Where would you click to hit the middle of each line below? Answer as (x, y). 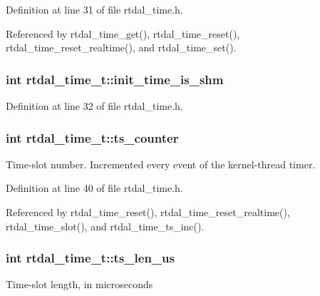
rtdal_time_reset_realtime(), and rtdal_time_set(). (121, 47)
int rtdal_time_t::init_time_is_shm (115, 79)
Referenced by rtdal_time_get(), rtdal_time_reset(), (123, 33)
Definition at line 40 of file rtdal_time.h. (94, 188)
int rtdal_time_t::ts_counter (92, 137)
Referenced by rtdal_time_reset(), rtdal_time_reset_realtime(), (148, 212)
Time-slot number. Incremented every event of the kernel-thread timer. (161, 164)
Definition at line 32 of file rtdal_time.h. (94, 106)
